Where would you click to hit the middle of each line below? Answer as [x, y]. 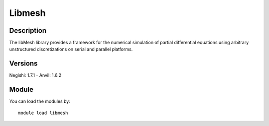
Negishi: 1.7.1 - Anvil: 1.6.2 [35, 75]
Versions [23, 64]
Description [28, 31]
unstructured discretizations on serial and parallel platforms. [71, 49]
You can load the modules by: [40, 101]
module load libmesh [43, 113]
